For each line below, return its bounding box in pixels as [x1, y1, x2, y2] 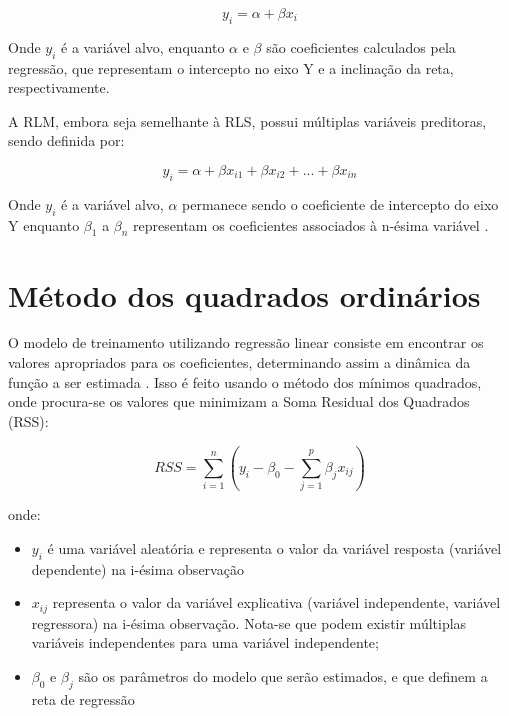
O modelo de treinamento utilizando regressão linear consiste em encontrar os [8, 332, 484, 353]
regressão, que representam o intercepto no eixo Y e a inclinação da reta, [8, 57, 454, 78]
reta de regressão [31, 688, 135, 709]
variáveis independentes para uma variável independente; [31, 632, 379, 653]
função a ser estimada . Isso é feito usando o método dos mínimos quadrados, [8, 371, 482, 392]
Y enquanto [8, 214, 80, 235]
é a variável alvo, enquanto [61, 36, 225, 57]
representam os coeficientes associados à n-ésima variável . [133, 214, 489, 235]
